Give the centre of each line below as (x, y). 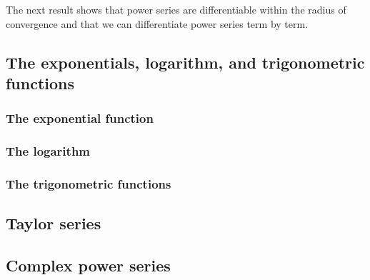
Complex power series (88, 265)
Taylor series (54, 223)
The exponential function (80, 118)
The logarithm (48, 151)
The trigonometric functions (89, 183)
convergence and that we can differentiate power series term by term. (157, 23)
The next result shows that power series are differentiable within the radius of (176, 9)
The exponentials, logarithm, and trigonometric (185, 62)
